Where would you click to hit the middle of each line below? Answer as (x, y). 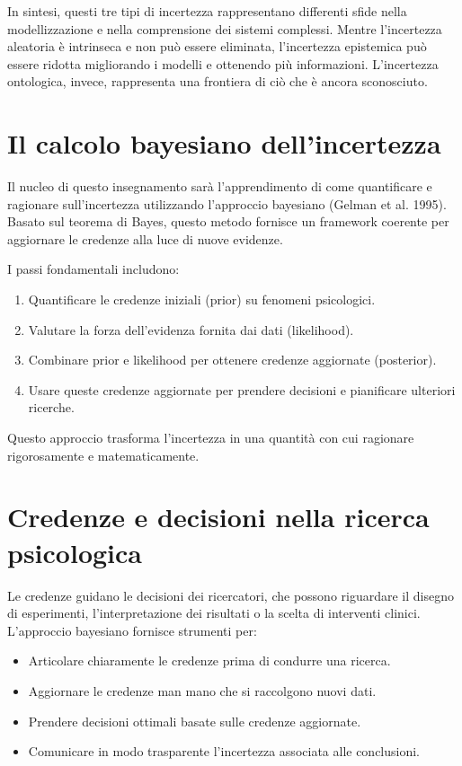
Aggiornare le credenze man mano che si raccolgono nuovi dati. (202, 690)
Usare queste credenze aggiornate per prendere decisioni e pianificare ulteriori (242, 389)
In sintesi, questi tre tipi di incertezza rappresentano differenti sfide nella (207, 11)
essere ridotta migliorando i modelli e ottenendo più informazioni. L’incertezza (223, 63)
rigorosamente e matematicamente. (103, 455)
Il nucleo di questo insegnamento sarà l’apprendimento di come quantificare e (220, 186)
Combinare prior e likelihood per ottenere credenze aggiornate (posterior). (232, 360)
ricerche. (51, 407)
